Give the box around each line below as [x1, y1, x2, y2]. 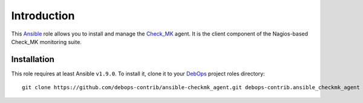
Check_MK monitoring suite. [11, 38, 82, 45]
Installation [11, 54, 54, 64]
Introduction [11, 9, 75, 22]
